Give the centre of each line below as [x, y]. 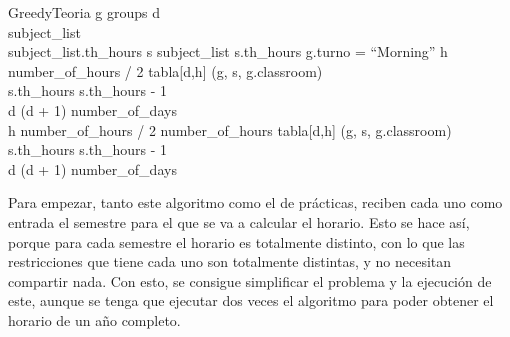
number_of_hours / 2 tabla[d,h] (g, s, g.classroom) [165, 70]
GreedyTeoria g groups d [84, 12]
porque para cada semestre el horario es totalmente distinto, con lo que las [236, 241]
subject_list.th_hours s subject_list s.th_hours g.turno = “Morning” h [228, 51]
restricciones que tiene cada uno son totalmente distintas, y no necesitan [230, 261]
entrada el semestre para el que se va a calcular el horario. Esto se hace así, [239, 221]
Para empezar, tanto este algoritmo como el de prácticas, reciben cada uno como [255, 202]
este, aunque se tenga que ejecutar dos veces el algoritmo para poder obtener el [251, 300]
